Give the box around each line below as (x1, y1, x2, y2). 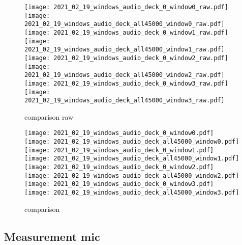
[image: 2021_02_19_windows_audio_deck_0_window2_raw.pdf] (24, 54, 228, 62)
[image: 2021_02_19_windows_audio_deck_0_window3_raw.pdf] (24, 79, 228, 87)
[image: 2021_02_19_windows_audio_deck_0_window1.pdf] (24, 146, 214, 154)
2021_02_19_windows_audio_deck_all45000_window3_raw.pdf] (24, 97, 225, 104)
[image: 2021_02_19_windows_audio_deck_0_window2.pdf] (24, 164, 214, 171)
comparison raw (24, 111, 74, 122)
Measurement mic (4, 228, 100, 244)
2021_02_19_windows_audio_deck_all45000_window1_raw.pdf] (24, 46, 225, 53)
